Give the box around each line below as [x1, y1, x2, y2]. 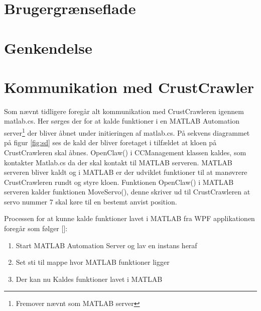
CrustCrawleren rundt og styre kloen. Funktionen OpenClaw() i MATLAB [4, 176, 234, 187]
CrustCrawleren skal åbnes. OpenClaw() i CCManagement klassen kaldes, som [4, 147, 246, 157]
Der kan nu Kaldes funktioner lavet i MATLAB [16, 273, 163, 284]
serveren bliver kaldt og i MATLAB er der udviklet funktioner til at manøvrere [4, 167, 247, 177]
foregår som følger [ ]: [4, 223, 68, 234]
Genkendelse [4, 37, 92, 58]
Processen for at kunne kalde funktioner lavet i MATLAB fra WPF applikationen [4, 213, 255, 224]
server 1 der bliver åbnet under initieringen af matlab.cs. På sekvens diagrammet [4, 126, 250, 138]
